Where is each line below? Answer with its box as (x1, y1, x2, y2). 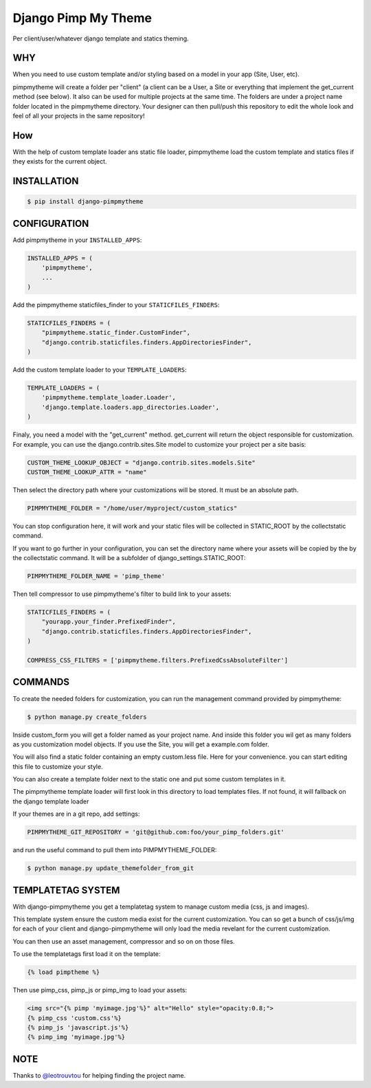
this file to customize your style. (12, 762, 103, 770)
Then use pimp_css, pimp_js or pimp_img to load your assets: (12, 986, 188, 995)
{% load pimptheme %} (27, 968, 100, 976)
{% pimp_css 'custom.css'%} (27, 1014, 122, 1022)
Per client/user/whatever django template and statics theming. (12, 34, 189, 43)
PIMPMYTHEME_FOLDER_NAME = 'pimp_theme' (27, 573, 165, 580)
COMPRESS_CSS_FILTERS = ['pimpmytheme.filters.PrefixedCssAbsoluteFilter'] (27, 656, 289, 665)
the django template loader (12, 797, 89, 806)
